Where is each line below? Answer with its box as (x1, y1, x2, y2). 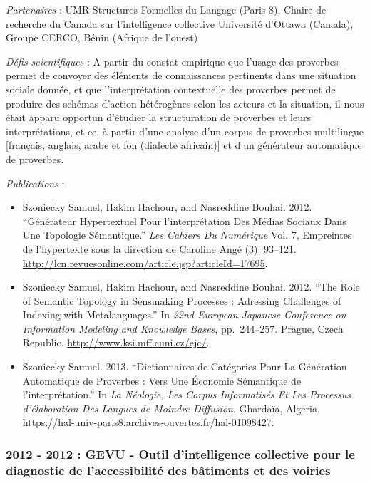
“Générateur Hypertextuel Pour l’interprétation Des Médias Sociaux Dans (22, 213, 346, 228)
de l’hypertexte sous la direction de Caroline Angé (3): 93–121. (22, 241, 297, 256)
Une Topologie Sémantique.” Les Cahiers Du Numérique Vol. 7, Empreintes (22, 227, 352, 242)
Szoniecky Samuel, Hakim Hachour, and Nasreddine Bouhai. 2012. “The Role (22, 279, 360, 294)
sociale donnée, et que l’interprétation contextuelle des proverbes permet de (6, 81, 336, 96)
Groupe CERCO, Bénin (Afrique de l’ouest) (6, 30, 198, 45)
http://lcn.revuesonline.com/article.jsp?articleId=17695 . (22, 255, 268, 270)
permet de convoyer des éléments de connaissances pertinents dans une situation (6, 68, 356, 83)
